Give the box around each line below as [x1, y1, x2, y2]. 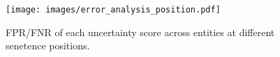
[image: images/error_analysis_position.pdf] [6, 5, 221, 15]
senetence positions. [6, 38, 90, 53]
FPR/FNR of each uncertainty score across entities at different [6, 24, 275, 39]
